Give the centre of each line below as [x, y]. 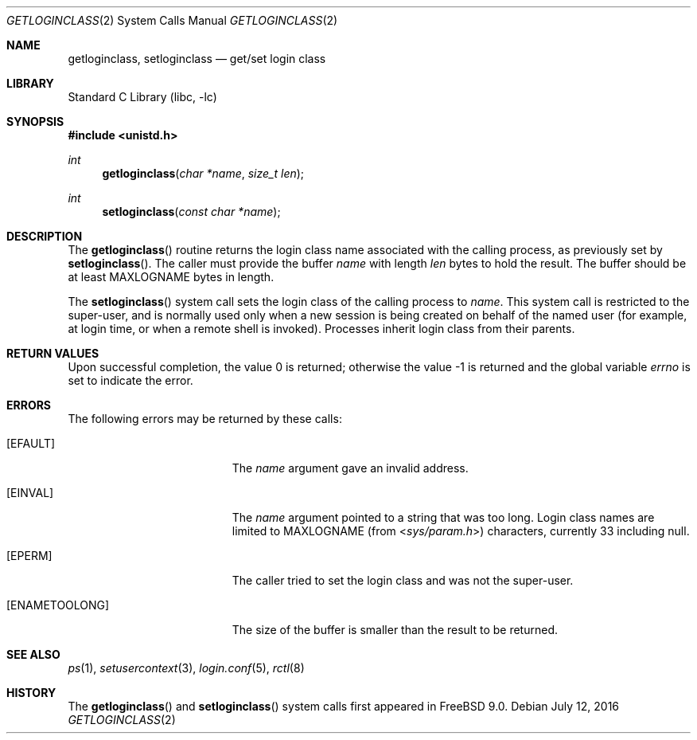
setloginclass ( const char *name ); [191, 211]
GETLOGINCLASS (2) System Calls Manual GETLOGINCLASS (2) [172, 20]
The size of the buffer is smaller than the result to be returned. [395, 630]
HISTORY [31, 693]
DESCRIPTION [45, 236]
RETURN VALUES [53, 353]
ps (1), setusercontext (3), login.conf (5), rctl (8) [186, 668]
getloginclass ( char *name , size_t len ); [203, 173]
